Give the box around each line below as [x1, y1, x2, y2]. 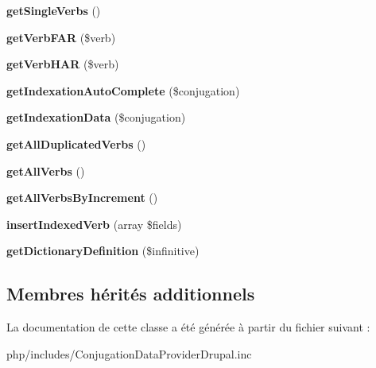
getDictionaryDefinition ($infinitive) [6, 242, 200, 259]
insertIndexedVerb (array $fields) [6, 215, 182, 232]
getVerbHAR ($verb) [6, 56, 119, 72]
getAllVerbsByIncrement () [6, 189, 158, 206]
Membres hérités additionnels [6, 281, 255, 306]
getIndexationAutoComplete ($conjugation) [6, 82, 240, 99]
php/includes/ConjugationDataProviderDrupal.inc [6, 345, 252, 362]
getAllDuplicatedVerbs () [6, 135, 146, 152]
